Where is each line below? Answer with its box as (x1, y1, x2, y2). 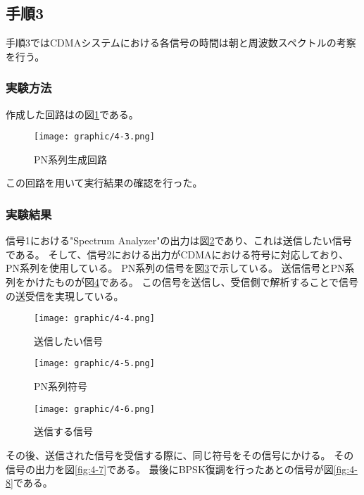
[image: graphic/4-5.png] (34, 358, 155, 369)
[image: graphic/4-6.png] (34, 403, 155, 414)
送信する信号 (34, 424, 93, 439)
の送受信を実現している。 (6, 288, 124, 303)
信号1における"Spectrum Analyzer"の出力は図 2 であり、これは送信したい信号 (6, 233, 352, 248)
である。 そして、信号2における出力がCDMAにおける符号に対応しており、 (6, 246, 349, 261)
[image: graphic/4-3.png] (34, 132, 155, 142)
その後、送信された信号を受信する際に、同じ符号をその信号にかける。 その (6, 447, 354, 462)
